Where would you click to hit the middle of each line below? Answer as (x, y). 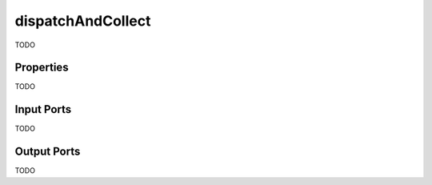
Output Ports (48, 152)
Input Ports (43, 109)
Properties (42, 68)
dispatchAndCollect (83, 21)
